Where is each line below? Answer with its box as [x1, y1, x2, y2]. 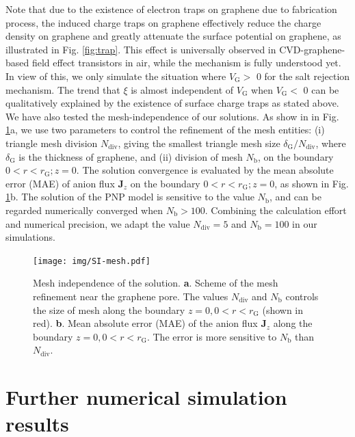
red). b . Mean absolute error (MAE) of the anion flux [33, 316, 258, 330]
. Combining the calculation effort [205, 202, 347, 217]
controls [285, 289, 319, 303]
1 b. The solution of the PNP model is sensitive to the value [5, 189, 254, 204]
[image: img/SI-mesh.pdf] [33, 256, 150, 266]
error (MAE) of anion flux [5, 176, 115, 190]
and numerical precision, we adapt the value [5, 216, 190, 230]
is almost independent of [131, 82, 234, 96]
